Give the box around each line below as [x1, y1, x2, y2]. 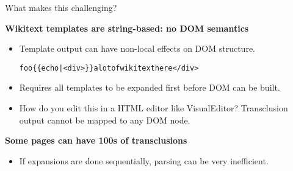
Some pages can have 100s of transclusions [5, 134, 187, 147]
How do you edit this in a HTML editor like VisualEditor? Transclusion [19, 102, 288, 114]
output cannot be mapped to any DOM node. [19, 113, 190, 126]
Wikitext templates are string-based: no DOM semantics [5, 21, 249, 34]
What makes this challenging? [5, 1, 117, 13]
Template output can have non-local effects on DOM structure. [19, 42, 255, 55]
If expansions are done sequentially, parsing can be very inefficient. [19, 154, 269, 167]
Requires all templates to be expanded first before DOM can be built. [19, 81, 280, 94]
